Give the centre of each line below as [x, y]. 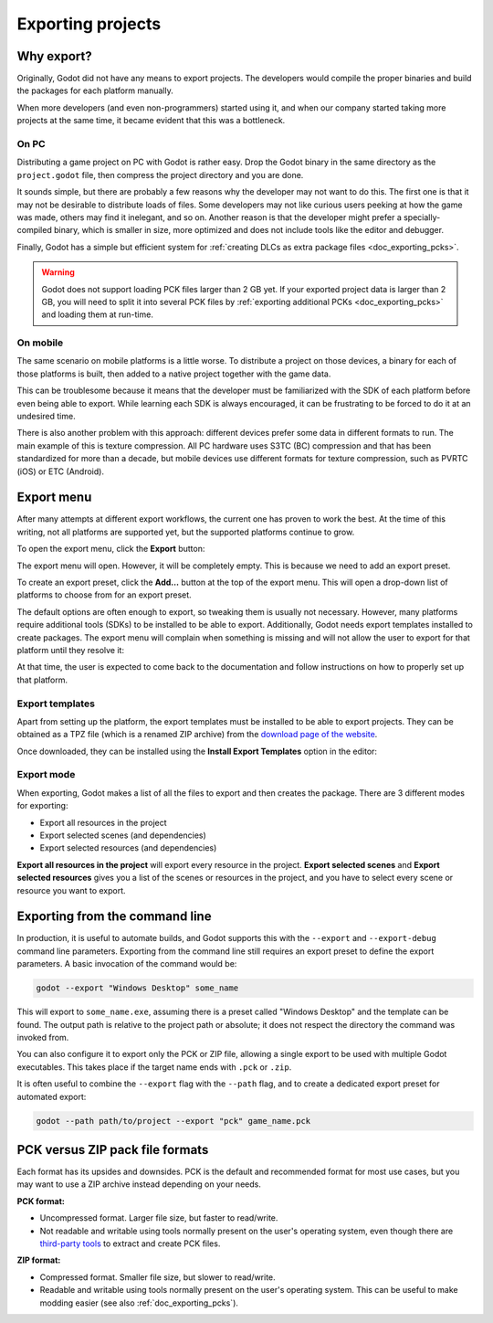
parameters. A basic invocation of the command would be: [127, 964]
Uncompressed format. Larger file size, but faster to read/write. [159, 1218]
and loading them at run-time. [98, 314]
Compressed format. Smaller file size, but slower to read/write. [157, 1277]
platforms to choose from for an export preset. [104, 595]
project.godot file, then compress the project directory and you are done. [160, 175]
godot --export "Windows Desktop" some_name [137, 988]
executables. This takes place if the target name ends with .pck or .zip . [154, 1067]
